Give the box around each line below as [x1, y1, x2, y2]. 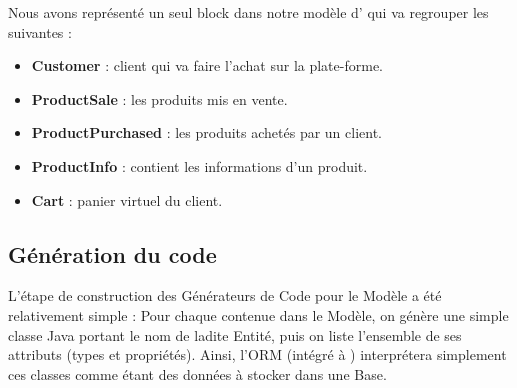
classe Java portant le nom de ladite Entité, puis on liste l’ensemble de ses [8, 324, 462, 345]
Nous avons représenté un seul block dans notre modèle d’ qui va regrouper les [8, 2, 489, 22]
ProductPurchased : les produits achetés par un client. [31, 122, 383, 143]
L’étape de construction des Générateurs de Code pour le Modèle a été [8, 285, 442, 306]
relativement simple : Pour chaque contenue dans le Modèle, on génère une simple [8, 304, 509, 325]
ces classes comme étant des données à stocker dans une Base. [8, 363, 387, 384]
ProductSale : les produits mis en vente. [31, 88, 288, 109]
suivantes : [8, 21, 72, 42]
